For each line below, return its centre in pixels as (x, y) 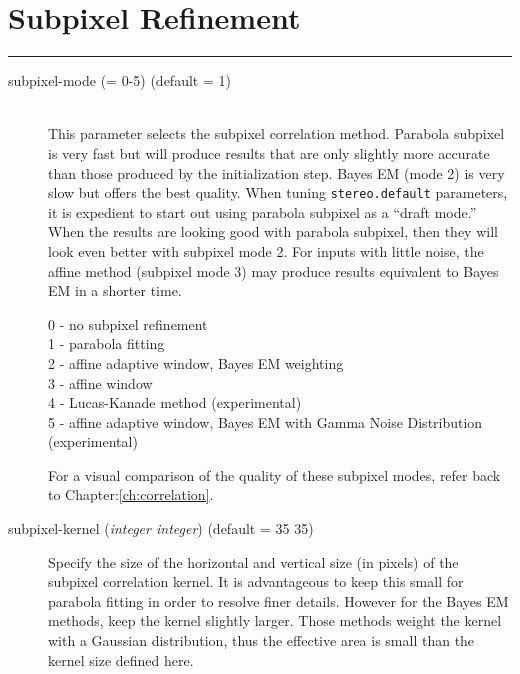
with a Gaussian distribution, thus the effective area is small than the (261, 640)
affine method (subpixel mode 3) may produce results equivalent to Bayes (273, 270)
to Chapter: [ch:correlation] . (131, 494)
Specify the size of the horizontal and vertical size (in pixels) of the (253, 561)
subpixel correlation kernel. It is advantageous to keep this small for (256, 581)
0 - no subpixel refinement (128, 323)
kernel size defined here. (121, 659)
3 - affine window (100, 382)
